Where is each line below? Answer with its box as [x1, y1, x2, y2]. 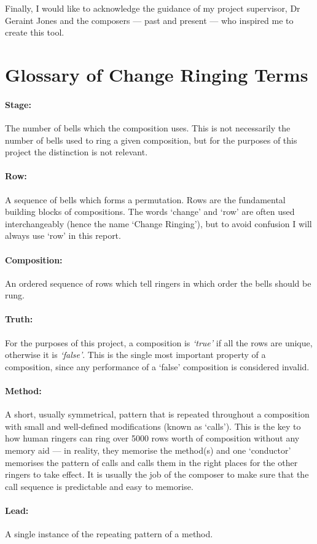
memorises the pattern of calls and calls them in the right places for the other [5, 456, 298, 468]
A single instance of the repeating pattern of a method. [5, 527, 213, 540]
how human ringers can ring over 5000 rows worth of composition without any [5, 432, 300, 445]
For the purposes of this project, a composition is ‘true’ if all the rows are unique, [5, 336, 313, 349]
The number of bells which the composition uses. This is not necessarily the [5, 121, 291, 134]
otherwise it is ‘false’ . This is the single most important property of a [5, 348, 266, 361]
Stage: [5, 98, 31, 111]
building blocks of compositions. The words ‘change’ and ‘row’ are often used [5, 205, 295, 218]
